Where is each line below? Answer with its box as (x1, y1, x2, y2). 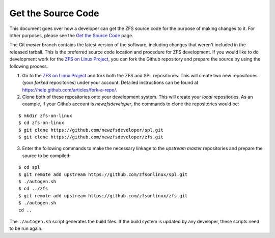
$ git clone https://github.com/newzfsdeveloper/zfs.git (18, 134, 164, 140)
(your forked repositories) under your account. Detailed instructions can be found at (22, 79, 199, 86)
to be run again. (9, 225, 43, 231)
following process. (9, 63, 48, 69)
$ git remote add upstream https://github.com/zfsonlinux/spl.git (18, 171, 188, 177)
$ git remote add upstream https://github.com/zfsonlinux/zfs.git (18, 193, 188, 198)
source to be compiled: (22, 153, 71, 159)
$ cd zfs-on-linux (18, 120, 65, 126)
